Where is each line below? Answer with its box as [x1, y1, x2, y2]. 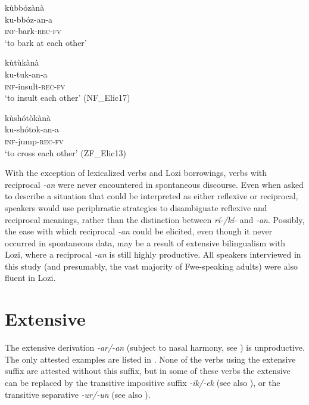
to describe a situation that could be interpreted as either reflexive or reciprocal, [5, 190, 298, 202]
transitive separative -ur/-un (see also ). [5, 388, 151, 400]
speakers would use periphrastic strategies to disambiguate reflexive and [5, 201, 267, 214]
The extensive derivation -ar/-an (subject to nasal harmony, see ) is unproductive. [5, 341, 305, 354]
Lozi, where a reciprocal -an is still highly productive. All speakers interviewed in [5, 248, 301, 261]
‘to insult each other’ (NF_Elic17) [5, 91, 130, 104]
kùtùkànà [5, 56, 39, 69]
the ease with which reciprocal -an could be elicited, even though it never [5, 225, 273, 237]
